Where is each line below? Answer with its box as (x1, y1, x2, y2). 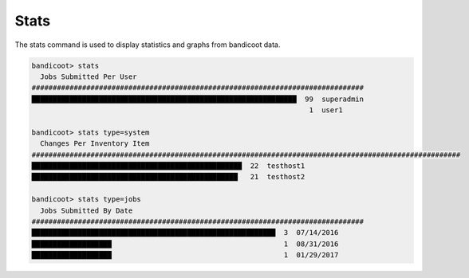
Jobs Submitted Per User (40, 72, 137, 81)
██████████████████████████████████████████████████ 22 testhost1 (31, 162, 305, 170)
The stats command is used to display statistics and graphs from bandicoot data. (14, 40, 281, 49)
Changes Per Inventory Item (40, 139, 150, 148)
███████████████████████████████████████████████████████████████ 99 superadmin (31, 94, 365, 104)
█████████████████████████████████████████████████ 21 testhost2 (31, 172, 305, 182)
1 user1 (308, 106, 343, 115)
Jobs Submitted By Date (40, 206, 133, 215)
